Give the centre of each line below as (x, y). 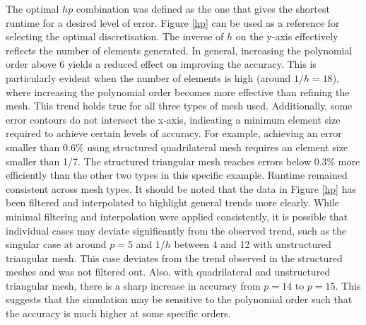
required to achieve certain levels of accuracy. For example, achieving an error (174, 133)
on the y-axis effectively (287, 36)
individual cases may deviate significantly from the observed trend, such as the (176, 230)
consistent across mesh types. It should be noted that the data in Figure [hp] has (181, 188)
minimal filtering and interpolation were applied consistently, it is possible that (177, 216)
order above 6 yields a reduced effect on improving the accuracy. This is (161, 64)
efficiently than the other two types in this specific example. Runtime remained (177, 175)
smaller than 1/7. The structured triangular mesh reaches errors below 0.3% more (183, 161)
